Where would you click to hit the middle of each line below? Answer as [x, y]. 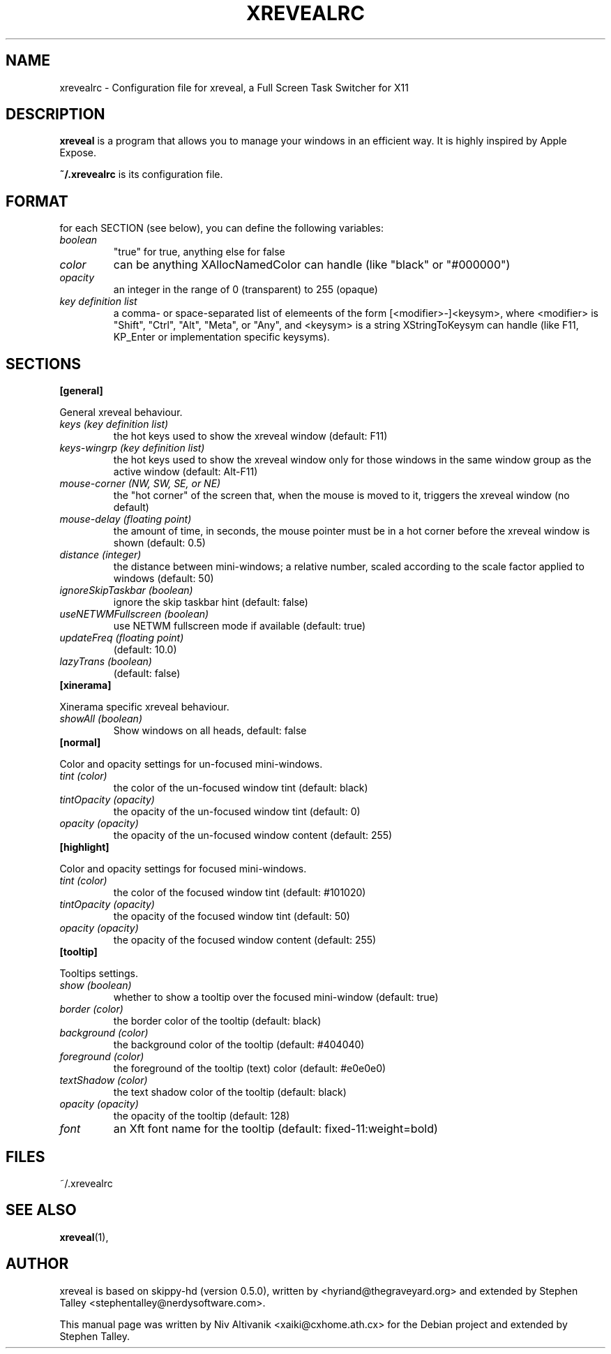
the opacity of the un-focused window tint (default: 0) [237, 812]
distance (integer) [100, 555]
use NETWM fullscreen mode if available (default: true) [240, 626]
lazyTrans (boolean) [106, 662]
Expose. [78, 153]
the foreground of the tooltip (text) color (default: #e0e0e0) [250, 1069]
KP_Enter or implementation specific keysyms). [221, 337]
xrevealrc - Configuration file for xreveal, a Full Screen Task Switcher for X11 [234, 87]
